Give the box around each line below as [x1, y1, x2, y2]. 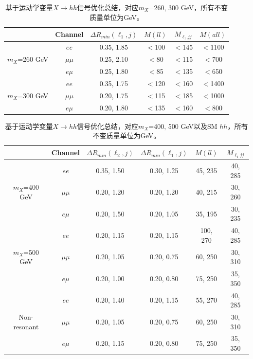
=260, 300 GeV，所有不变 [148, 2, 228, 12]
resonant [13, 321, 39, 331]
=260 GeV [18, 54, 49, 64]
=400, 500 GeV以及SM [148, 121, 217, 131]
